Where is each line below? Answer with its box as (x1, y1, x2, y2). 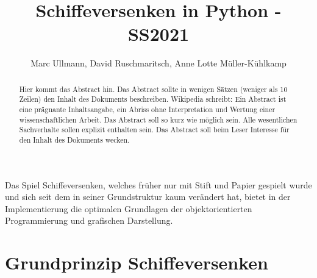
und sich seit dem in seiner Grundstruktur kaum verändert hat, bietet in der (5, 190, 291, 203)
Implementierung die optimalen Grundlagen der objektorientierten (5, 202, 252, 215)
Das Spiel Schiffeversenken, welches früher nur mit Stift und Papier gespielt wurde (5, 178, 312, 191)
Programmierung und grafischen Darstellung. (5, 214, 173, 227)
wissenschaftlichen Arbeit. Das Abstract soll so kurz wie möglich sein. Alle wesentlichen (19, 114, 297, 124)
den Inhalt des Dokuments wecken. (19, 134, 130, 144)
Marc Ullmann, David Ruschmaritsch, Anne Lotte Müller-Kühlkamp (30, 57, 287, 69)
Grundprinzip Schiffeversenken (5, 250, 269, 275)
